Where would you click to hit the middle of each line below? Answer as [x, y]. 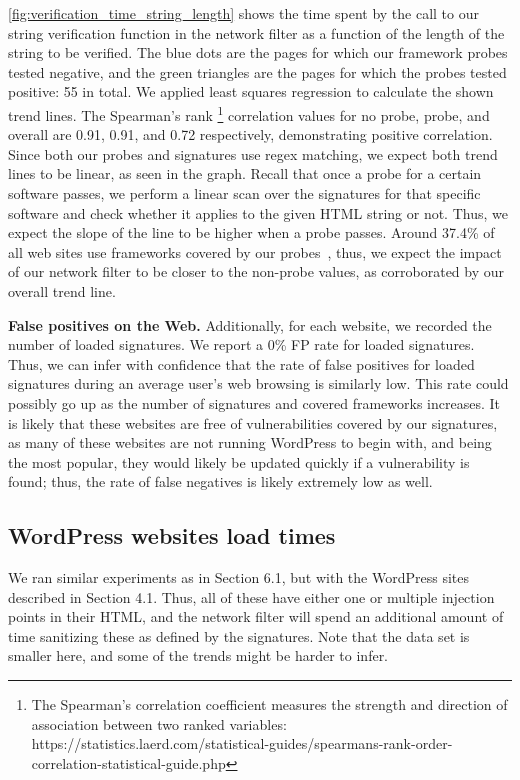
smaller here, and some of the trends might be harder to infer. [198, 655]
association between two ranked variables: [159, 723]
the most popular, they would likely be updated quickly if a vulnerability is [239, 461]
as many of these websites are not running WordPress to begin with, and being [250, 442]
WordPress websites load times [172, 535]
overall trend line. [62, 290]
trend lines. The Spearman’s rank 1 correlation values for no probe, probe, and [249, 113]
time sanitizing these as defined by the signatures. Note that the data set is [239, 635]
